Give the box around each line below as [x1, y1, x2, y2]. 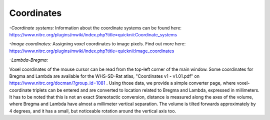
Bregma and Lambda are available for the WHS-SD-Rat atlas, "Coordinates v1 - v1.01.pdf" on [9, 73, 200, 79]
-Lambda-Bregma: [9, 57, 48, 63]
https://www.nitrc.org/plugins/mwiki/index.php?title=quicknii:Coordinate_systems [9, 31, 177, 37]
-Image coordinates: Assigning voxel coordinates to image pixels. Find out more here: [9, 41, 186, 47]
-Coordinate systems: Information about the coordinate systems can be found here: [9, 25, 182, 31]
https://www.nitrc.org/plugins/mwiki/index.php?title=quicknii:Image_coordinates [9, 48, 174, 54]
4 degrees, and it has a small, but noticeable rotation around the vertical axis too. [9, 108, 176, 114]
